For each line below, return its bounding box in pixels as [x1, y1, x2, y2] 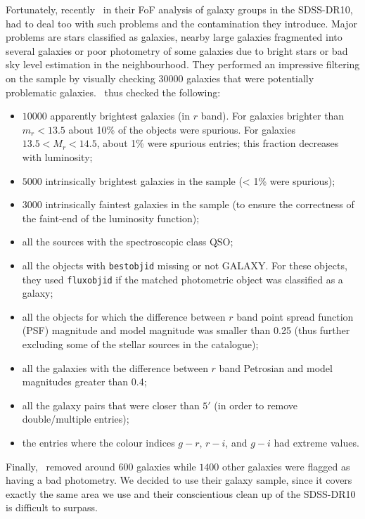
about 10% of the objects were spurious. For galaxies [68, 122, 296, 136]
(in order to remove [214, 397, 298, 412]
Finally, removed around [6, 459, 115, 473]
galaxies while [136, 459, 196, 473]
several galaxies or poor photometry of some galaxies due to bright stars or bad [6, 43, 348, 58]
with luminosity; [22, 149, 93, 164]
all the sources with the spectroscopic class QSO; [22, 234, 233, 249]
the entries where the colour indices [22, 435, 175, 449]
